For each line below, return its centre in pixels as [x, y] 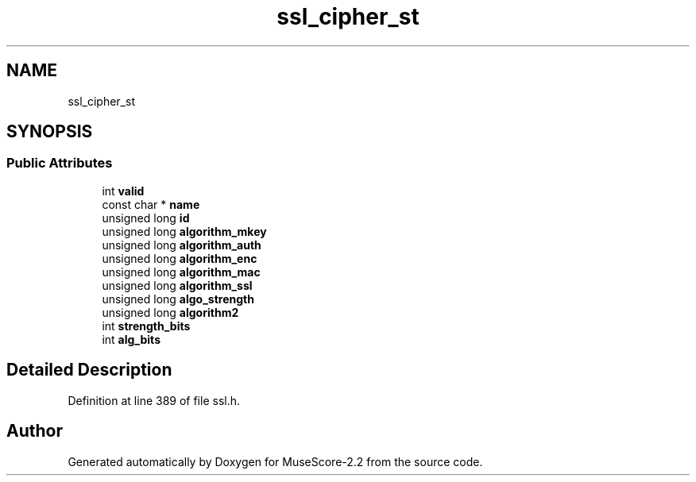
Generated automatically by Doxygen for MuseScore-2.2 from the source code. [275, 461]
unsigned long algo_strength [178, 299]
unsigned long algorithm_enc [180, 258]
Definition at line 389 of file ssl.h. [154, 400]
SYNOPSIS [50, 132]
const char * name [151, 204]
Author [35, 431]
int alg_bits [131, 339]
